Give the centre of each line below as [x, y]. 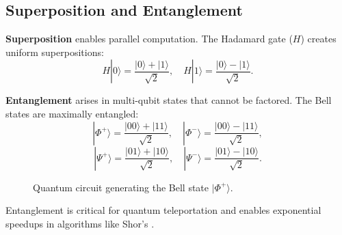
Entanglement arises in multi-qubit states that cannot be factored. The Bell [169, 100]
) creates [318, 39]
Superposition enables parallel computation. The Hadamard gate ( [149, 39]
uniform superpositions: [55, 52]
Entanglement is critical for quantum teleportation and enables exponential [163, 210]
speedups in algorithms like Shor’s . [80, 223]
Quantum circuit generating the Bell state [121, 187]
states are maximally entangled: [72, 113]
